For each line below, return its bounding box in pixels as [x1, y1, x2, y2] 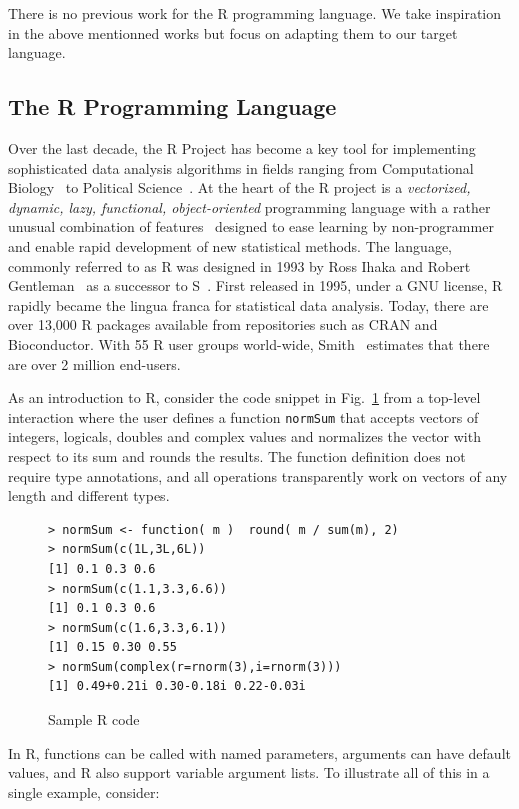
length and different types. [8, 485, 170, 506]
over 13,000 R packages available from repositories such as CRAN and [8, 314, 438, 335]
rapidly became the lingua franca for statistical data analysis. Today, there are [8, 294, 489, 315]
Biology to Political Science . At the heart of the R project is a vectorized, [8, 177, 471, 198]
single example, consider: [8, 781, 160, 802]
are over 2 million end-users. [8, 353, 181, 374]
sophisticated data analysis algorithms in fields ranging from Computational [8, 157, 474, 178]
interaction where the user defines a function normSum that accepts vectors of [8, 406, 479, 427]
